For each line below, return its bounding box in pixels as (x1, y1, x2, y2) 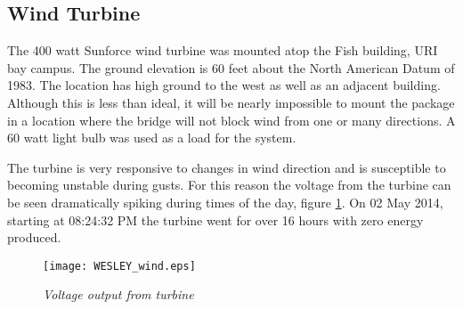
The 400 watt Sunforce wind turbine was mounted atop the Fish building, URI (7, 41, 438, 60)
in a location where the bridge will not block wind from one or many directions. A (7, 110, 456, 129)
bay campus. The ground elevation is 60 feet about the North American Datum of (7, 58, 455, 77)
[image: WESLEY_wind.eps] (43, 259, 196, 272)
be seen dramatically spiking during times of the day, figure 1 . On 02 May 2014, (7, 192, 443, 211)
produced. (7, 228, 61, 247)
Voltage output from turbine (43, 285, 194, 304)
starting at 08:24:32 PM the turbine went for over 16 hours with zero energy (7, 210, 424, 229)
